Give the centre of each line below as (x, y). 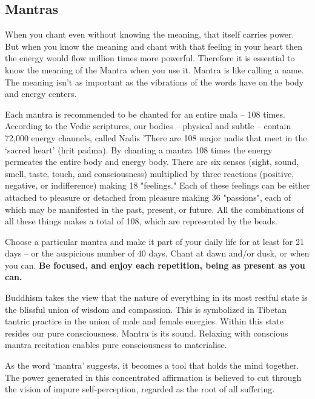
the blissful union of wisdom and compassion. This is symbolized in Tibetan (146, 309)
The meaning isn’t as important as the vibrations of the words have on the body (154, 82)
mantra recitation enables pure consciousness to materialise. (116, 345)
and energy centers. (41, 94)
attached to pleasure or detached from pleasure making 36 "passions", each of (148, 197)
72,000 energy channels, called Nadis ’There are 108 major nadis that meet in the (156, 137)
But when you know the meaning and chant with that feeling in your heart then (154, 46)
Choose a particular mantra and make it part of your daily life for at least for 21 (154, 241)
